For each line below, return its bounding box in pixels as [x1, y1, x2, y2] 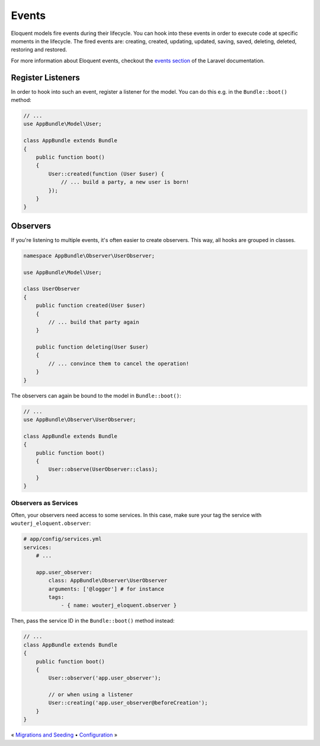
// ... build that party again [48, 318, 139, 326]
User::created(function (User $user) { [48, 170, 164, 177]
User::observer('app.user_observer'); [48, 675, 161, 681]
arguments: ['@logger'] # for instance [48, 585, 164, 592]
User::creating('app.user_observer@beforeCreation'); [48, 700, 208, 706]
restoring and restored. [11, 46, 68, 53]
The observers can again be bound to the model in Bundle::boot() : [11, 392, 181, 399]
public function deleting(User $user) [36, 344, 149, 350]
